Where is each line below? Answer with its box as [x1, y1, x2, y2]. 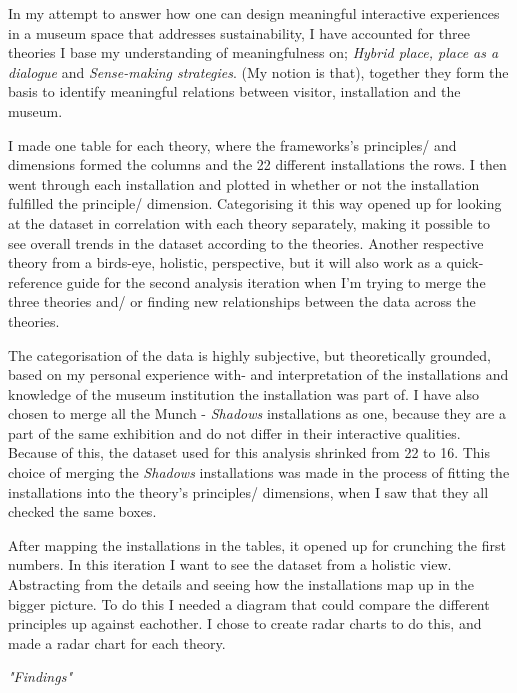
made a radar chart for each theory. [8, 632, 226, 653]
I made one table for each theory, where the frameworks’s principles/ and [8, 134, 457, 155]
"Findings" [8, 666, 73, 687]
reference [8, 271, 63, 292]
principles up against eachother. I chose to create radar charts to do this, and [8, 613, 482, 634]
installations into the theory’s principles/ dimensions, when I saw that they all [8, 481, 489, 502]
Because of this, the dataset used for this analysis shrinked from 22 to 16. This [8, 442, 491, 463]
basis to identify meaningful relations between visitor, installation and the [8, 81, 461, 102]
